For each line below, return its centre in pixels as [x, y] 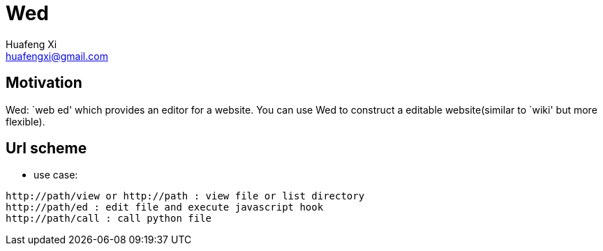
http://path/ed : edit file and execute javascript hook [165, 207]
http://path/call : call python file [109, 219]
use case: [56, 175]
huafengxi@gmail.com [57, 56]
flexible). [25, 121]
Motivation [44, 83]
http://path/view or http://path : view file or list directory [185, 196]
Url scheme [46, 149]
